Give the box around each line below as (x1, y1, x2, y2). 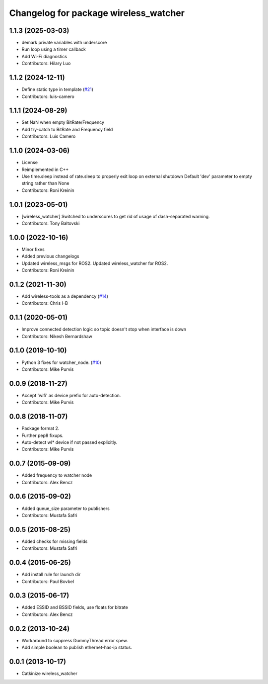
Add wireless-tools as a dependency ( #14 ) (21, 293, 109, 299)
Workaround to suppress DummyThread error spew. (21, 637, 129, 643)
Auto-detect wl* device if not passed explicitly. (21, 439, 118, 445)
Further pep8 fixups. (21, 432, 64, 438)
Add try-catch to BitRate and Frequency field (21, 126, 113, 132)
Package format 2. (21, 426, 60, 431)
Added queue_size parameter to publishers (21, 505, 110, 512)
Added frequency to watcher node (21, 472, 92, 478)
